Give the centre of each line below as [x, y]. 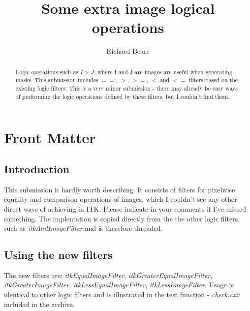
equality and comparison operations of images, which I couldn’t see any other [121, 199]
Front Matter [50, 138]
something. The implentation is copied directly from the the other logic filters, [122, 218]
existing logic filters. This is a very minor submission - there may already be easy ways [127, 88]
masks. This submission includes [57, 80]
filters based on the [213, 80]
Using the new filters [58, 255]
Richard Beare [128, 51]
